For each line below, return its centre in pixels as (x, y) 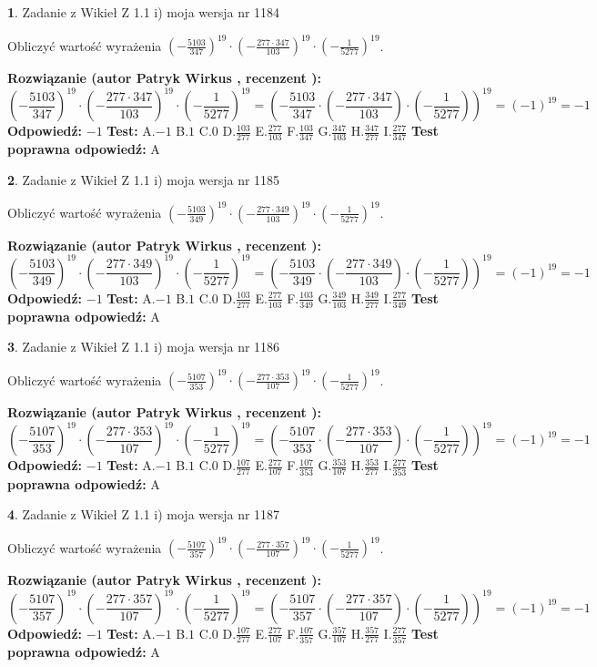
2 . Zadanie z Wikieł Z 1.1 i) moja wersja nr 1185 (144, 179)
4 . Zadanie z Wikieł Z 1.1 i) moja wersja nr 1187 (144, 514)
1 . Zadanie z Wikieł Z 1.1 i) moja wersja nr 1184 (144, 12)
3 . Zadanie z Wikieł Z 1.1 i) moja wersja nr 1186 (144, 347)
